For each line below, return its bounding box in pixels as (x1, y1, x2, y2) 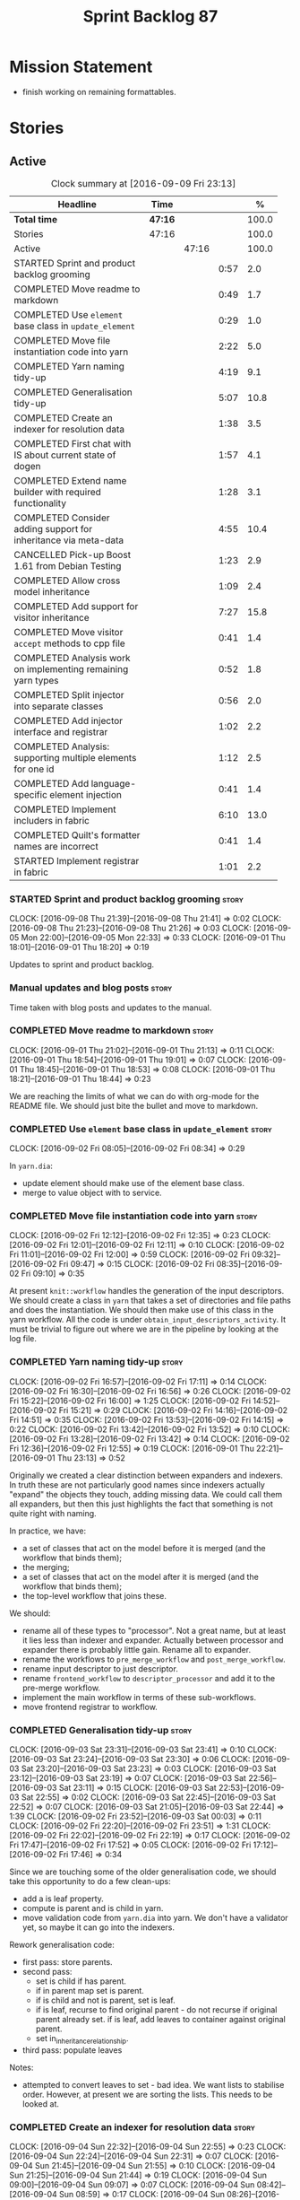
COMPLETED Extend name (13, 474, 127, 486)
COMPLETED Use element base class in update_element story (9, 1122, 273, 1135)
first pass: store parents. (21, 1957, 114, 1968)
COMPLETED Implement (13, 803, 116, 816)
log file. (9, 1333, 38, 1344)
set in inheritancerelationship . (35, 2033, 129, 2046)
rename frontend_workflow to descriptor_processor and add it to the (21, 1672, 276, 1683)
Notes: (9, 2062, 34, 2073)
